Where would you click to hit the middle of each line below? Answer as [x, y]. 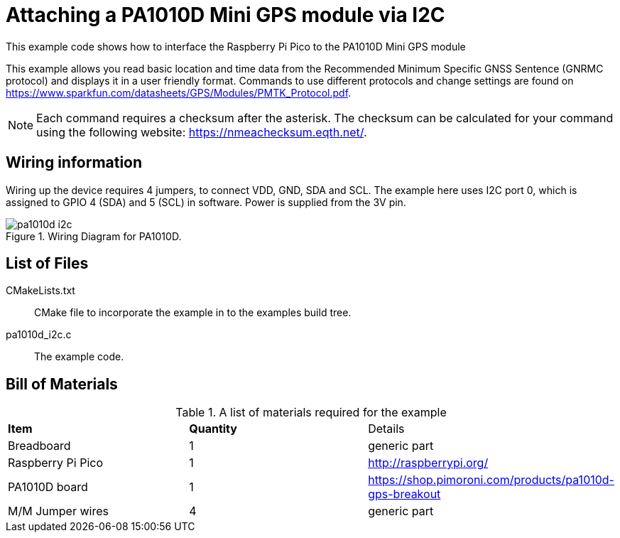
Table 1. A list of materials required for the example [311, 413]
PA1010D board [48, 487]
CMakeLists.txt [40, 291]
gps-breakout [404, 494]
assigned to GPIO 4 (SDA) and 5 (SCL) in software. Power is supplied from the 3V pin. [206, 202]
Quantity [213, 429]
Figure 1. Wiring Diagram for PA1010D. [94, 236]
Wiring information [74, 163]
